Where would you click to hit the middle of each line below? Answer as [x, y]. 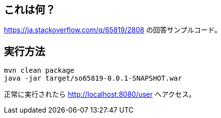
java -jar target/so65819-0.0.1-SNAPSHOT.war [93, 78]
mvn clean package [39, 71]
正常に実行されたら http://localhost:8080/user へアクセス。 [100, 94]
